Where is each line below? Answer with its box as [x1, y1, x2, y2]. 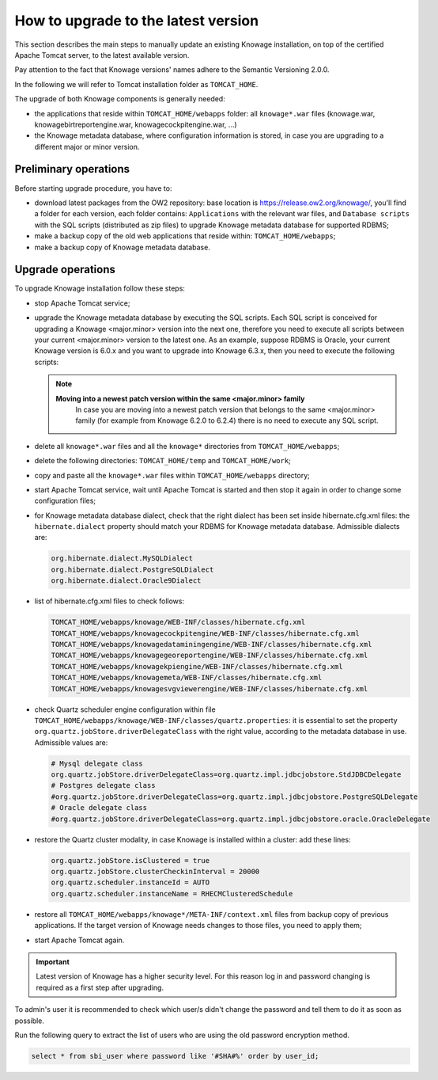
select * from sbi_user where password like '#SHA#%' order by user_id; [31, 1051, 319, 1060]
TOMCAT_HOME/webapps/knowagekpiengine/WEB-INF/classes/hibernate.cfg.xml [51, 662, 343, 671]
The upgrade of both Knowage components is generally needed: [14, 94, 225, 104]
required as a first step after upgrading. [36, 983, 164, 992]
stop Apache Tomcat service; [34, 298, 130, 308]
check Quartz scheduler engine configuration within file [34, 705, 217, 714]
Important [36, 956, 70, 966]
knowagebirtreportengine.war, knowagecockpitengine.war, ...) [34, 120, 237, 129]
